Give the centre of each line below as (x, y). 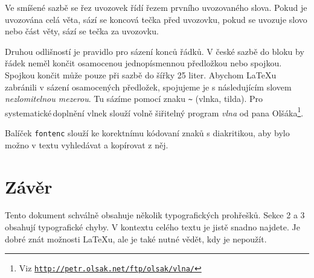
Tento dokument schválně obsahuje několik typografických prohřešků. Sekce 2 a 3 (155, 215)
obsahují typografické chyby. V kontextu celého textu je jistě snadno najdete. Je (152, 227)
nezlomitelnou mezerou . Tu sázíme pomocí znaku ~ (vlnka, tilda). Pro (134, 99)
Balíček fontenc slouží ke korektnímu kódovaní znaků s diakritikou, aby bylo (147, 133)
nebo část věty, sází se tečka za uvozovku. (82, 31)
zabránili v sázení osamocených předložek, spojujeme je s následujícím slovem (148, 87)
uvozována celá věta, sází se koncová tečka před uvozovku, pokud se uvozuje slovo (156, 19)
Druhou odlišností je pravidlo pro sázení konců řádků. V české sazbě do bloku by (155, 51)
